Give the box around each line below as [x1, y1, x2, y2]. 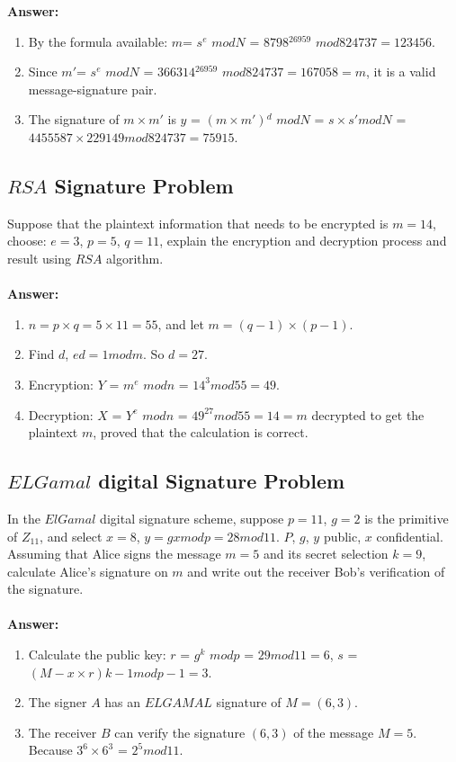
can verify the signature [114, 722, 246, 741]
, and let [157, 314, 204, 333]
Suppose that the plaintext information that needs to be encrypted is [7, 213, 389, 232]
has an [104, 693, 141, 712]
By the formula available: [28, 31, 168, 50]
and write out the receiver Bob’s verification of [187, 561, 445, 580]
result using [7, 248, 71, 267]
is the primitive [364, 508, 449, 527]
